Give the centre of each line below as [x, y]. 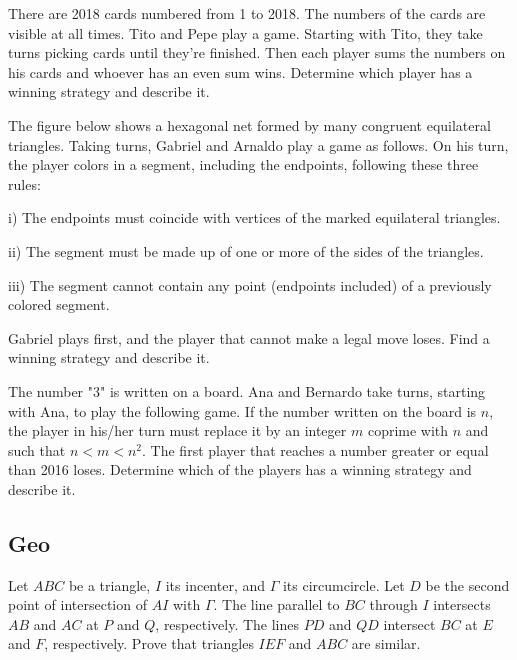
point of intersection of [77, 604]
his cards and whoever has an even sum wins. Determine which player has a [240, 71]
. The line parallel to [276, 604]
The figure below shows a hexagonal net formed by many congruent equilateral [249, 124]
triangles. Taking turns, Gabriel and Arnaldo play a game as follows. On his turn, [258, 144]
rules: [24, 183]
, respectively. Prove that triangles [149, 643]
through [393, 604]
